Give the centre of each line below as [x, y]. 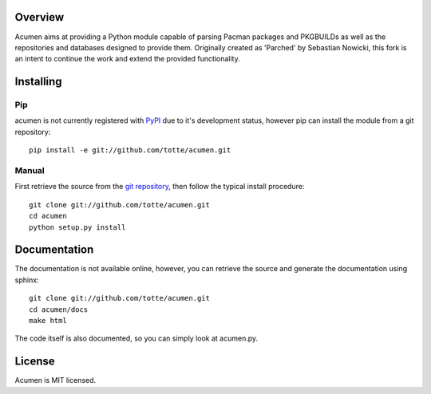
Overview [40, 17]
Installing [39, 82]
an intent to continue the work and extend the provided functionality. [127, 59]
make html [48, 321]
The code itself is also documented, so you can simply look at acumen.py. [136, 338]
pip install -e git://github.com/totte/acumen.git [130, 150]
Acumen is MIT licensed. [55, 380]
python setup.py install [77, 227]
